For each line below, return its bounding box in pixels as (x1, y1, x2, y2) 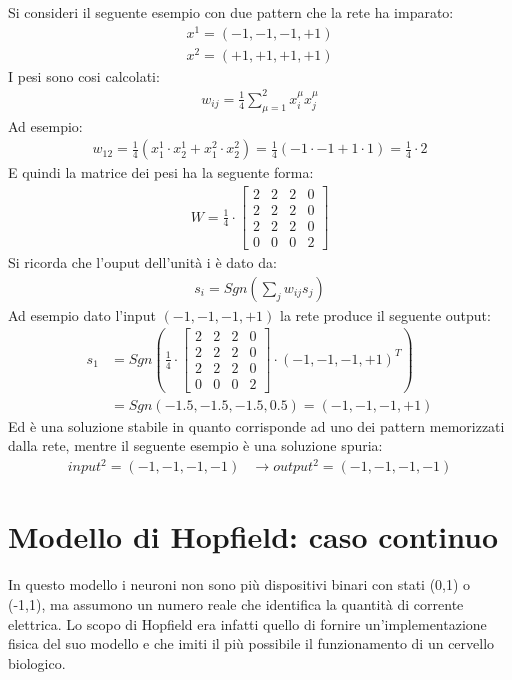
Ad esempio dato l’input (8, 304, 156, 325)
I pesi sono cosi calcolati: (8, 65, 160, 86)
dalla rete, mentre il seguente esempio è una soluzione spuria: (8, 435, 383, 456)
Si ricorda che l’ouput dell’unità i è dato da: (8, 252, 277, 273)
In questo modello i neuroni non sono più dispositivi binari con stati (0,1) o (8, 574, 471, 595)
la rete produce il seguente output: (279, 304, 491, 325)
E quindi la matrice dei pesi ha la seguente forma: (8, 162, 314, 183)
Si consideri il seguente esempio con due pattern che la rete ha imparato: (8, 2, 454, 22)
